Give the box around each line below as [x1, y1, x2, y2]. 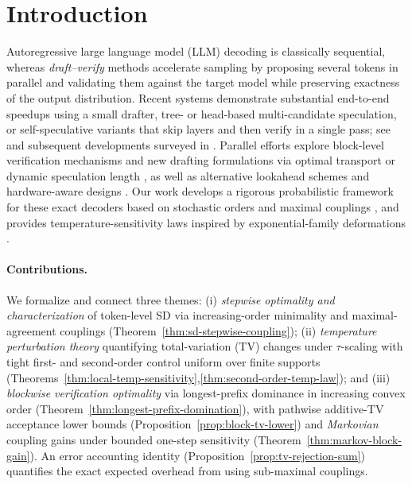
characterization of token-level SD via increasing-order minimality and [6, 307, 348, 323]
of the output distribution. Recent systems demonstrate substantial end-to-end [6, 89, 390, 106]
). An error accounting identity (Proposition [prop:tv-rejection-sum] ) [29, 447, 366, 463]
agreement [6, 322, 56, 339]
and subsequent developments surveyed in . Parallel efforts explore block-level [6, 136, 384, 153]
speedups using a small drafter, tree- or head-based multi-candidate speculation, [6, 105, 397, 122]
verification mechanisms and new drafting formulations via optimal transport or [6, 152, 396, 168]
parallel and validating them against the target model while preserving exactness [6, 74, 400, 91]
